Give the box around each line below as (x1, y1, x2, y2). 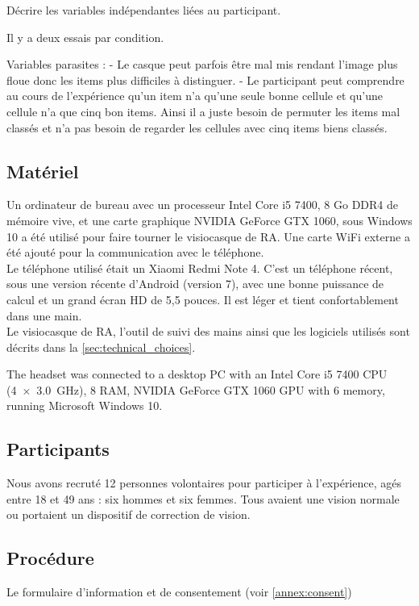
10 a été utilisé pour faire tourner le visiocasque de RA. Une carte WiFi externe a (6, 228, 410, 244)
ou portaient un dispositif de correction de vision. (6, 506, 251, 523)
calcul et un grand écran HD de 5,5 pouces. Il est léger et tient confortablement (6, 290, 399, 307)
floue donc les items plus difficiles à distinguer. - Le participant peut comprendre (6, 71, 404, 88)
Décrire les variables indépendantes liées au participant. (6, 2, 281, 18)
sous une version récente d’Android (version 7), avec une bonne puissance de (6, 275, 384, 292)
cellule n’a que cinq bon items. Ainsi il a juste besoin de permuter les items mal (6, 102, 400, 119)
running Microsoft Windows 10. (6, 397, 163, 414)
